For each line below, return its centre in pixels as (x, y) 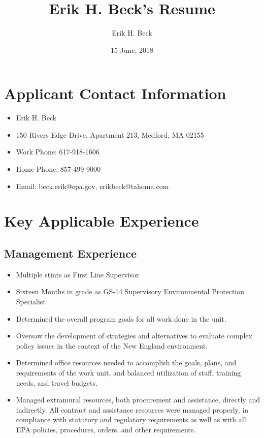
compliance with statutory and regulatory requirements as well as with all (131, 419)
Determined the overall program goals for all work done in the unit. (121, 318)
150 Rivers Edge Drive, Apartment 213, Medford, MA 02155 (110, 134)
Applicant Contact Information (115, 93)
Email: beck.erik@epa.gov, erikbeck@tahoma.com (92, 186)
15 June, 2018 (132, 50)
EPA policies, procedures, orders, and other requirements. (106, 429)
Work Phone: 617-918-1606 (58, 152)
